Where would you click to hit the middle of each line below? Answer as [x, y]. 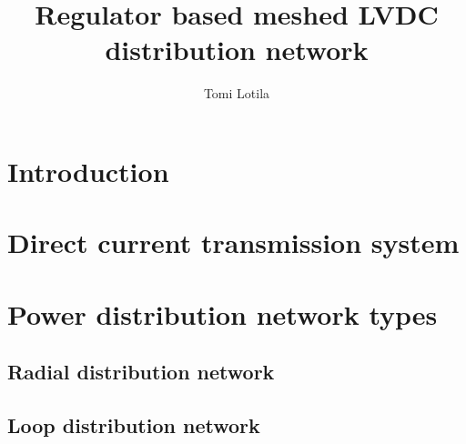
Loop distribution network [134, 425]
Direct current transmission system [233, 242]
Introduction [88, 171]
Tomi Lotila [237, 93]
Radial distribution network [141, 372]
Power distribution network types [223, 313]
